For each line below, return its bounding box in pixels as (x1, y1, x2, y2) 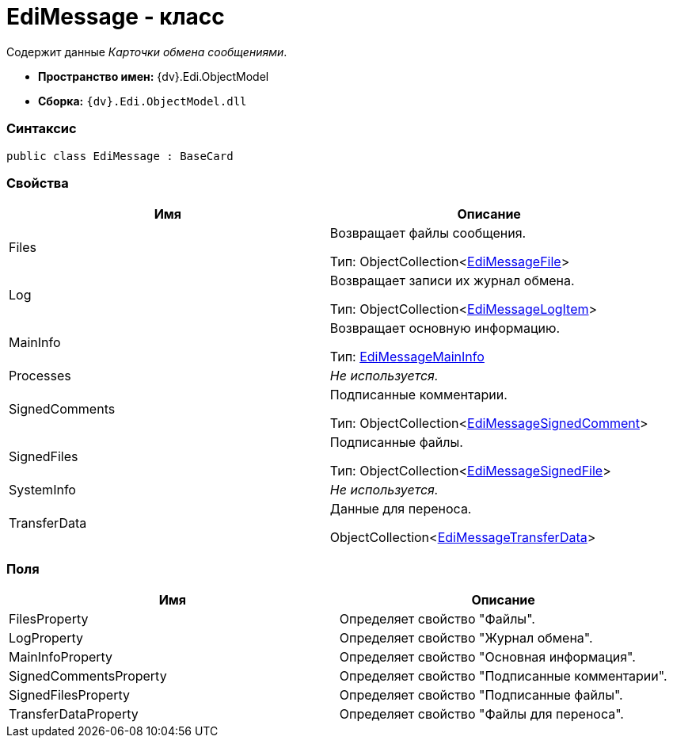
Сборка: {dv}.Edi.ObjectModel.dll (38, 93, 247, 108)
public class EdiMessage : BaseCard (6, 149, 234, 162)
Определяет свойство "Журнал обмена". (339, 630, 593, 646)
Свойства (6, 174, 69, 191)
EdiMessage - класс (6, 3, 225, 30)
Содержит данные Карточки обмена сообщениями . (6, 44, 287, 59)
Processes (9, 368, 71, 384)
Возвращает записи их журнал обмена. (329, 273, 575, 289)
